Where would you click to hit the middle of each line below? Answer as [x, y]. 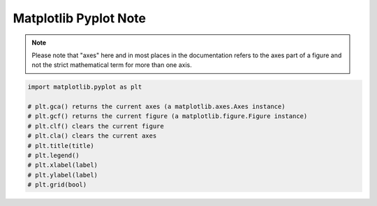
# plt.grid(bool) [57, 185]
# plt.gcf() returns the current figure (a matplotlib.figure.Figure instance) [168, 116]
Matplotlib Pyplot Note [80, 18]
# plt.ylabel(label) [62, 175]
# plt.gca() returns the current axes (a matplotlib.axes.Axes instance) [156, 107]
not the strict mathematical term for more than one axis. [112, 65]
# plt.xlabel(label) [62, 165]
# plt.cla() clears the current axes [92, 136]
